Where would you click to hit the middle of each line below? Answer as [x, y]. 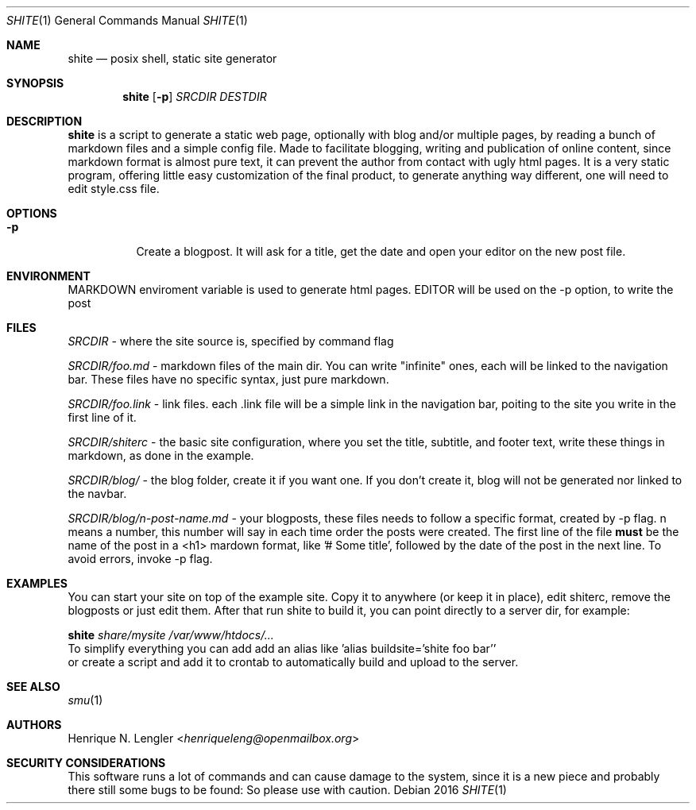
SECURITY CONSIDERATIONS [86, 763]
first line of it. [102, 417]
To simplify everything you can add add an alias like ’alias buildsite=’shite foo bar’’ [282, 648]
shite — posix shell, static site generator [172, 58]
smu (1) [85, 700]
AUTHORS [34, 725]
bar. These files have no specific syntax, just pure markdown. [228, 379]
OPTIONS [32, 213]
